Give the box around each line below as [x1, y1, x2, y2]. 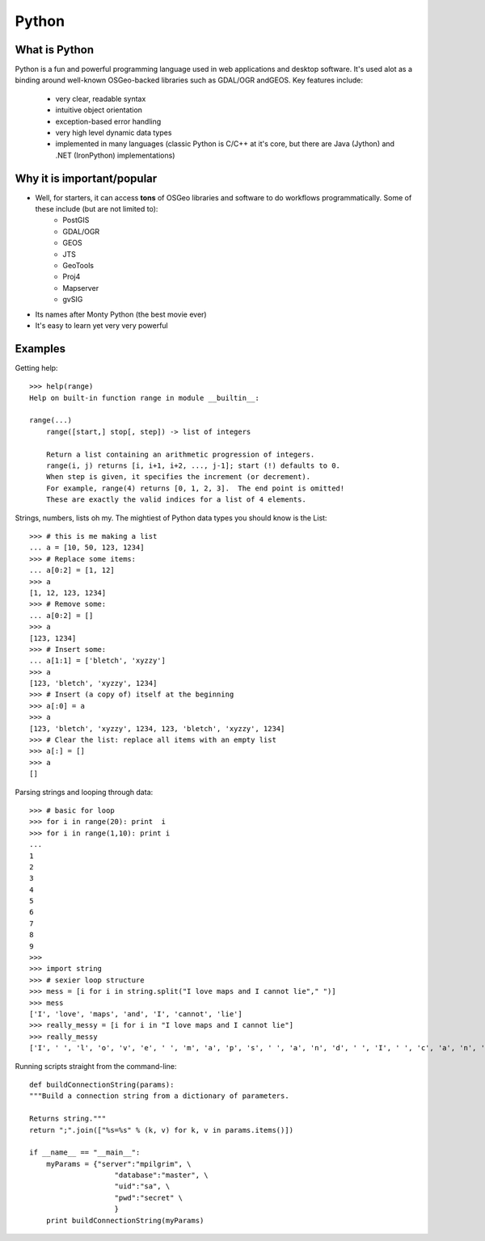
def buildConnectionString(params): [29, 1079, 175, 1089]
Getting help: [15, 363, 58, 372]
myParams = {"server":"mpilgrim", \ [45, 1159, 192, 1168]
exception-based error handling [55, 116, 162, 126]
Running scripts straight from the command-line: [15, 1061, 177, 1071]
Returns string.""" [29, 1114, 107, 1123]
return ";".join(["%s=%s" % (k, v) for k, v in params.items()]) [29, 1125, 294, 1134]
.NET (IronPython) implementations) [55, 150, 175, 160]
